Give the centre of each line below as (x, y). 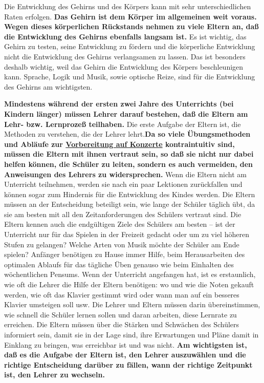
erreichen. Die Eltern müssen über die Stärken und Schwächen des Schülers (122, 324)
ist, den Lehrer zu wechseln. (54, 375)
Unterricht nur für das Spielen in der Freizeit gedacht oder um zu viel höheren (127, 234)
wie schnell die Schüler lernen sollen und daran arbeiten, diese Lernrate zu (120, 314)
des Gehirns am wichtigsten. (48, 86)
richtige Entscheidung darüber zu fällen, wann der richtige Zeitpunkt (128, 364)
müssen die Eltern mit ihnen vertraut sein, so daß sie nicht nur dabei (129, 154)
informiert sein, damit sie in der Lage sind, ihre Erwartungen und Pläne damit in (131, 334)
